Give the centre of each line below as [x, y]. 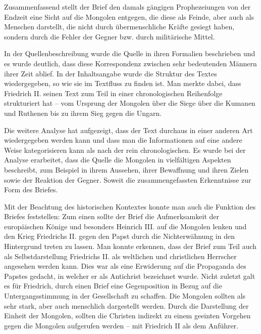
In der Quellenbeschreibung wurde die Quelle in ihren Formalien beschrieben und [130, 53]
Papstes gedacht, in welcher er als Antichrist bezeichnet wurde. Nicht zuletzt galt [130, 276]
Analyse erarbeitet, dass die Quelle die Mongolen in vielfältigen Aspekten [118, 160]
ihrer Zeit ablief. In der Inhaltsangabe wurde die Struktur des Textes [111, 73]
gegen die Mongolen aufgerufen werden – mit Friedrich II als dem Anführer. [121, 325]
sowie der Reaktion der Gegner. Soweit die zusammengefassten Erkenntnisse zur [128, 179]
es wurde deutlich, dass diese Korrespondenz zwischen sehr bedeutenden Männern [130, 63]
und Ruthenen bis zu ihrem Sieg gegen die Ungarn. [83, 113]
